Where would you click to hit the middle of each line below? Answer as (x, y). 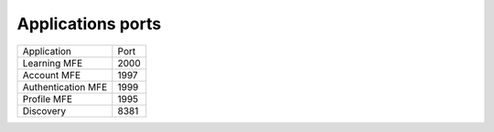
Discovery (44, 111)
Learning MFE (53, 63)
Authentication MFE (65, 86)
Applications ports (89, 24)
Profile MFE (48, 98)
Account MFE (52, 75)
